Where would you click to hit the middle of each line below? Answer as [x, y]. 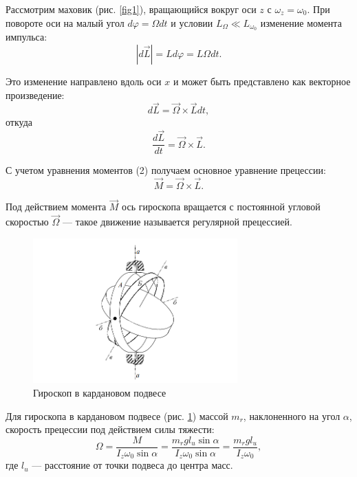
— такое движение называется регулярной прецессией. [177, 222]
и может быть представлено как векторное [262, 81]
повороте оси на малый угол [65, 22]
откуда [19, 122]
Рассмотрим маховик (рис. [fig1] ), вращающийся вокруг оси [131, 9]
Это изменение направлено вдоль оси [84, 81]
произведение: [35, 95]
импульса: [26, 37]
